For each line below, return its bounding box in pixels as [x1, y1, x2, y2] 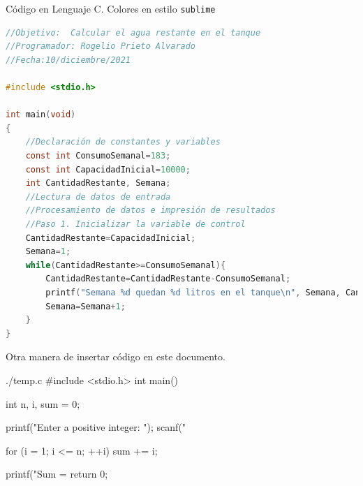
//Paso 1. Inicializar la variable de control [25, 219, 246, 229]
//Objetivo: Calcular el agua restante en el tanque [6, 27, 261, 38]
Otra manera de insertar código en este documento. [6, 349, 225, 364]
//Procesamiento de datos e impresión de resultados [25, 205, 276, 216]
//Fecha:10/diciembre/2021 [6, 54, 131, 65]
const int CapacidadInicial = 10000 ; [25, 164, 191, 175]
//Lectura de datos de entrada [25, 191, 171, 202]
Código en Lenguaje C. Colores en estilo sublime [6, 1, 216, 15]
